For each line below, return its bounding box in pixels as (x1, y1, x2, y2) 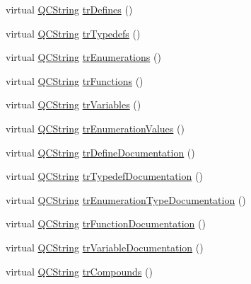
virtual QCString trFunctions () (6, 73, 144, 88)
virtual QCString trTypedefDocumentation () (6, 169, 203, 183)
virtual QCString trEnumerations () (6, 50, 161, 64)
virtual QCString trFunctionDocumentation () (6, 216, 206, 231)
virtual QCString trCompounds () (6, 263, 153, 278)
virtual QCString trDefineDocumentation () (6, 144, 195, 159)
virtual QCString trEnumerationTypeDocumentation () (6, 192, 246, 207)
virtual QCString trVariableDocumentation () (6, 239, 204, 254)
